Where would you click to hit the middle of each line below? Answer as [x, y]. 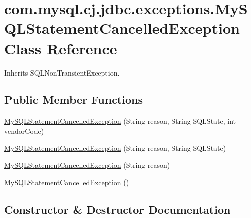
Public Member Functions [74, 100]
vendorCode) [24, 131]
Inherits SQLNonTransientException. [62, 72]
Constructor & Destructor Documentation [117, 209]
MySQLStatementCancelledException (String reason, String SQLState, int [120, 121]
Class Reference [61, 48]
